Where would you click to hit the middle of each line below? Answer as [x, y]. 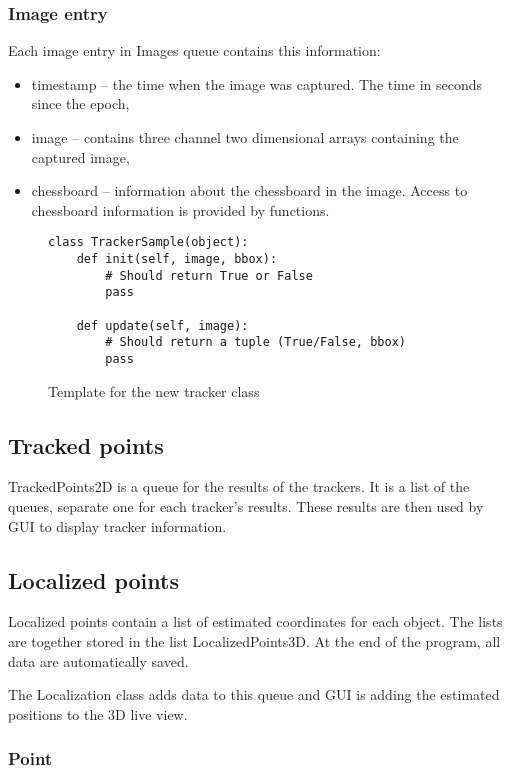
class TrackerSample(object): [148, 242]
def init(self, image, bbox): [177, 259]
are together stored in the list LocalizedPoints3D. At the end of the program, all [254, 641]
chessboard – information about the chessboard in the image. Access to [249, 190]
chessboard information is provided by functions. [180, 209]
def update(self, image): [162, 325]
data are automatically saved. [98, 660]
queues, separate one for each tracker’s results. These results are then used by [246, 506]
